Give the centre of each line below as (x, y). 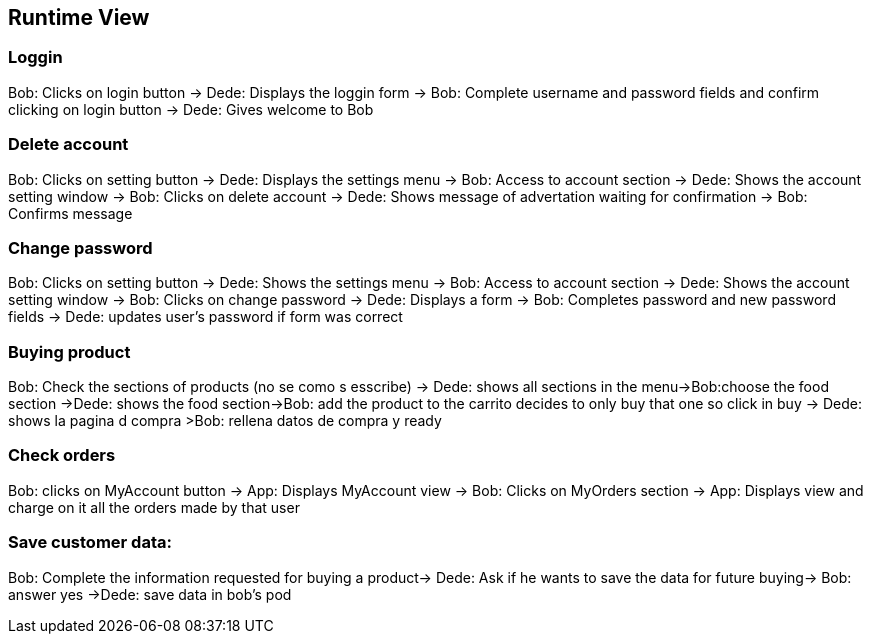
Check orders (62, 455)
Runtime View (79, 17)
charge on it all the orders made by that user (154, 507)
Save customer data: (90, 542)
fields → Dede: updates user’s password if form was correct (205, 317)
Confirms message (70, 213)
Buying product (69, 351)
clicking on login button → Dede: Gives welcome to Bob (191, 109)
